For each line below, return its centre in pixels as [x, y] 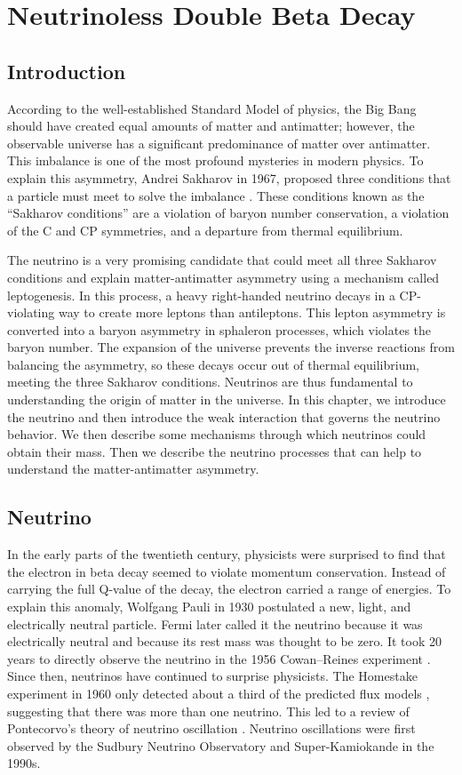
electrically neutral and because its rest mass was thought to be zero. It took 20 [225, 641]
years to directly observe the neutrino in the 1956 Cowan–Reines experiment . [219, 658]
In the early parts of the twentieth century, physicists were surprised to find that [227, 554]
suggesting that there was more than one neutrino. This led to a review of [208, 711]
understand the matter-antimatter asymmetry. [133, 469]
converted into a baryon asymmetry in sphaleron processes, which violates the [219, 329]
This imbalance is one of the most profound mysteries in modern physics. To [215, 160]
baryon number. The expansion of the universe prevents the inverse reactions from [231, 347]
